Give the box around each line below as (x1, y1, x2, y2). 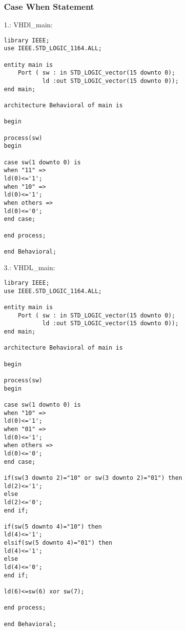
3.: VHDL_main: (4, 262, 55, 272)
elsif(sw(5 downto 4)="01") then (4, 539, 112, 547)
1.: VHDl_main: (4, 20, 53, 30)
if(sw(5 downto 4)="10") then (4, 523, 102, 530)
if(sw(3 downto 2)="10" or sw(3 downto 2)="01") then (4, 474, 183, 481)
